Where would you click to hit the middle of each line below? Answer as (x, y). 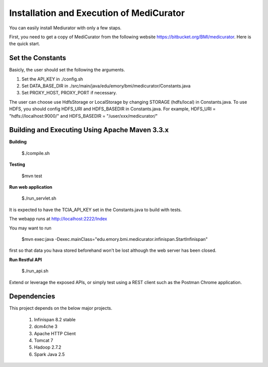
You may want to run (30, 228)
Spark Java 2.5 (49, 354)
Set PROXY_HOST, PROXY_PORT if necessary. (69, 93)
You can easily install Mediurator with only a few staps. (65, 28)
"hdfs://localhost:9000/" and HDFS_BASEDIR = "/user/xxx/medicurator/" (83, 116)
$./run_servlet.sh (39, 198)
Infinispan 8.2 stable (55, 319)
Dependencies (32, 296)
